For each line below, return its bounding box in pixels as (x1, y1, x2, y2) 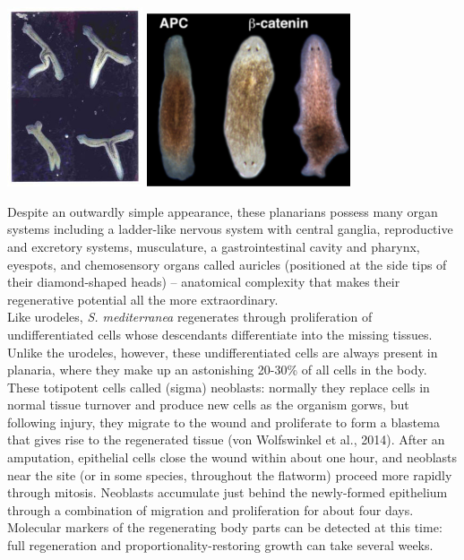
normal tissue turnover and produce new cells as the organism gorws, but (7, 395, 409, 414)
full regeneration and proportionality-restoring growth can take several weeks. (7, 536, 434, 555)
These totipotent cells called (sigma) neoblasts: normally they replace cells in (7, 377, 430, 396)
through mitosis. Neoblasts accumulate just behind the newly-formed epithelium (7, 483, 448, 502)
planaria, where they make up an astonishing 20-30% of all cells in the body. (7, 360, 427, 379)
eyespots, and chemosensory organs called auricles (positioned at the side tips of (7, 254, 447, 273)
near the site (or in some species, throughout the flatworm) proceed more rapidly (7, 465, 452, 484)
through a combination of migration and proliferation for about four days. (7, 500, 414, 519)
